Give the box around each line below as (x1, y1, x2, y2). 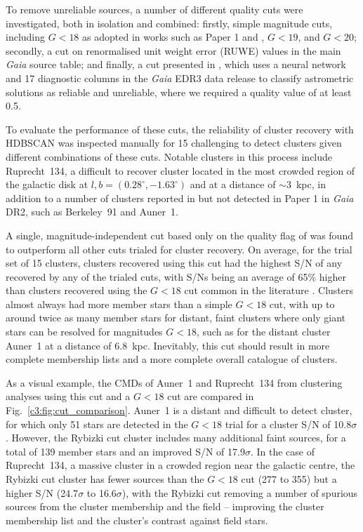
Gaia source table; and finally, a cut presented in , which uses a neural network (6, 57, 346, 72)
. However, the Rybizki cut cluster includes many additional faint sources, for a (6, 430, 346, 445)
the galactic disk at (6, 177, 88, 192)
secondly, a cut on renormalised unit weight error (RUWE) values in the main (6, 43, 341, 58)
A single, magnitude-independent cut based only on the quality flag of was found (6, 227, 353, 242)
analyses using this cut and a (6, 389, 131, 404)
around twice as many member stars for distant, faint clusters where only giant (6, 310, 346, 325)
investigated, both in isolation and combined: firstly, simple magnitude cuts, (6, 15, 333, 30)
